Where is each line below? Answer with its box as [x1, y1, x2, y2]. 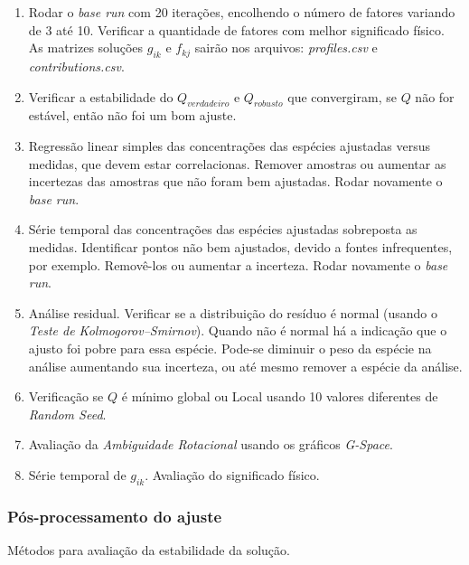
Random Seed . [28, 404, 107, 423]
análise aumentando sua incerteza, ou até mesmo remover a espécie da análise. [28, 356, 463, 375]
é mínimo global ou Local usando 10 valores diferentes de [121, 387, 438, 406]
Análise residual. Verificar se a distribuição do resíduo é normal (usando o [28, 303, 438, 322]
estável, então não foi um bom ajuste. [28, 106, 237, 125]
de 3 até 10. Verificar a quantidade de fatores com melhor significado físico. [28, 20, 445, 39]
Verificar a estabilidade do [28, 87, 174, 106]
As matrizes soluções [28, 38, 144, 57]
